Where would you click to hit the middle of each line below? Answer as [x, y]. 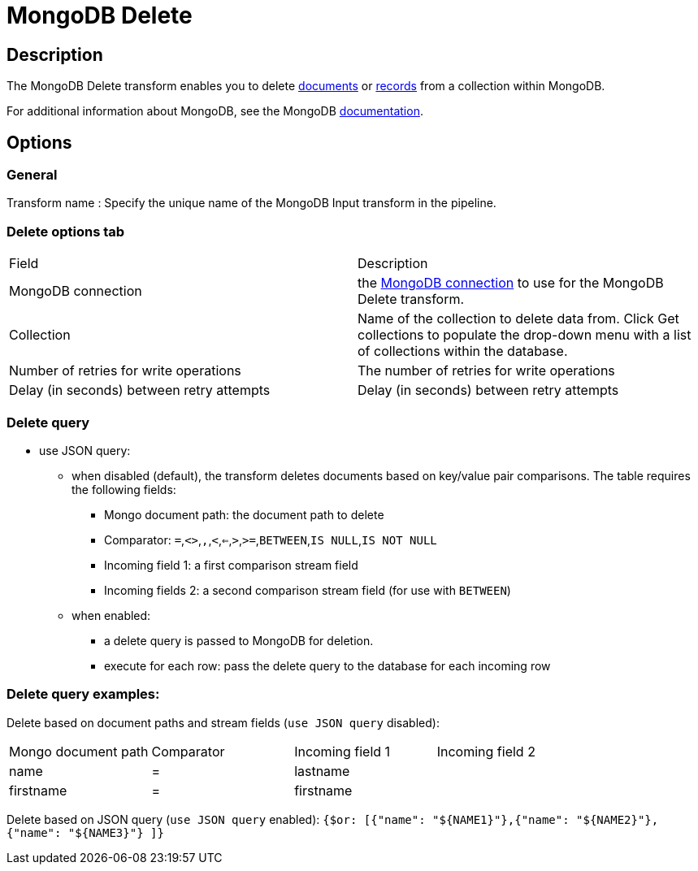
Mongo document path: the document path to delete [244, 514]
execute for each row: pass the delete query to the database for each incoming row [327, 665]
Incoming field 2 [486, 751]
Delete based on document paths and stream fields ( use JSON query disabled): [223, 722]
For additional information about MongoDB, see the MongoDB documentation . [215, 111]
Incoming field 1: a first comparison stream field [231, 565]
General [32, 175]
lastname [322, 771]
